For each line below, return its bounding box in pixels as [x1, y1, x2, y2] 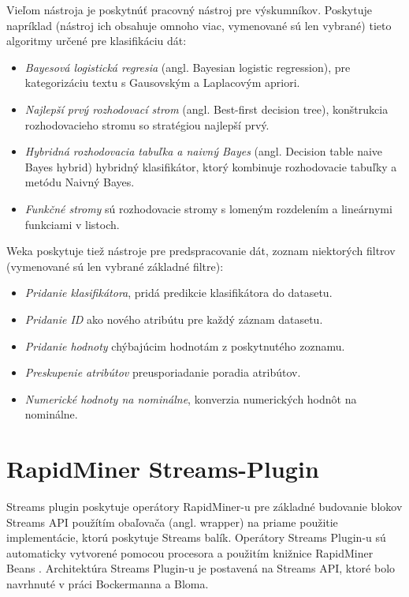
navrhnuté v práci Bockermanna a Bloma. [6, 575, 209, 591]
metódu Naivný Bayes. [24, 174, 135, 190]
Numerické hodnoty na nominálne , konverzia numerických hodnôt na [24, 390, 357, 407]
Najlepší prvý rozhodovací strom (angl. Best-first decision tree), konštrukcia [24, 100, 389, 117]
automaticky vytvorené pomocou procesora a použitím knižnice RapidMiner [6, 544, 374, 561]
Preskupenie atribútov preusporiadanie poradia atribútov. [24, 364, 301, 381]
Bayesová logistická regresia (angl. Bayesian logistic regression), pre [24, 58, 351, 75]
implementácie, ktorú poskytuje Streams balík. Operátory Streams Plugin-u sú [6, 529, 386, 546]
